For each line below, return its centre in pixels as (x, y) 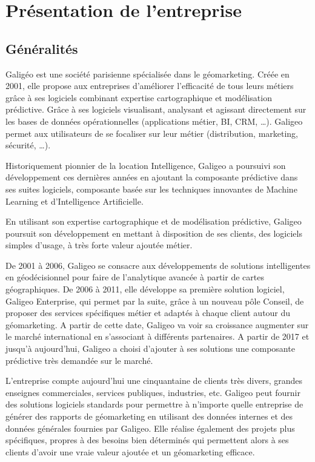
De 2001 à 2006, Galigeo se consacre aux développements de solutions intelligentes (158, 265)
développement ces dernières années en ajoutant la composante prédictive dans (152, 177)
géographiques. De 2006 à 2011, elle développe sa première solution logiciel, (145, 289)
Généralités (42, 48)
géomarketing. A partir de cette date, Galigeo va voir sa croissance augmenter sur (157, 324)
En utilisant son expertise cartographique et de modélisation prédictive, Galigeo (154, 221)
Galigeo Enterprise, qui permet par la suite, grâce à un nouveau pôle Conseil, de (155, 301)
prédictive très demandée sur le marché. (79, 360)
